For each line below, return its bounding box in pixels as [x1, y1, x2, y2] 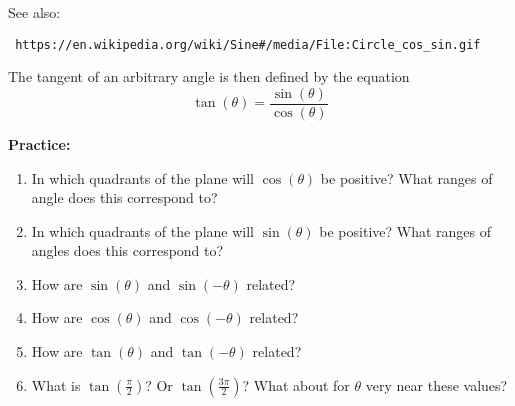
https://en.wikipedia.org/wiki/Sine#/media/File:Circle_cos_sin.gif [15, 37, 481, 52]
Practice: [8, 133, 71, 154]
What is [31, 374, 81, 395]
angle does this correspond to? [31, 187, 218, 208]
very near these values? [365, 374, 508, 395]
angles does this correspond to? [31, 240, 224, 261]
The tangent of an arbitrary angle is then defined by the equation [8, 66, 410, 87]
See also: [8, 2, 61, 22]
